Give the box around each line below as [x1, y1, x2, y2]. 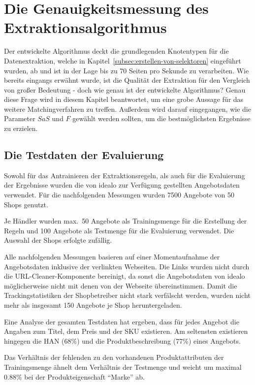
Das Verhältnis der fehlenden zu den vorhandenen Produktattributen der [4, 352, 224, 362]
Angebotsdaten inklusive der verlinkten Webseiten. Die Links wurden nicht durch [4, 261, 250, 271]
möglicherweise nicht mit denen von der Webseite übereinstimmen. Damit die [4, 280, 237, 290]
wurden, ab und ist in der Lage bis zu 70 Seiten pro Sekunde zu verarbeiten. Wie [4, 65, 249, 75]
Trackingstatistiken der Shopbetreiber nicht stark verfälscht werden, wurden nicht [4, 290, 251, 300]
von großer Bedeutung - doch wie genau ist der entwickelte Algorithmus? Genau [4, 84, 246, 95]
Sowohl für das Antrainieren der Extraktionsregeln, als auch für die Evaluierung [4, 170, 245, 180]
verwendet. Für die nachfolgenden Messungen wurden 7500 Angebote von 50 [4, 190, 235, 200]
